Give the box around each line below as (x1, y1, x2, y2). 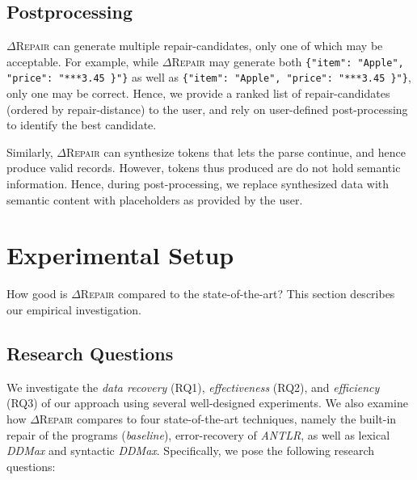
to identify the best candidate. (6, 116, 157, 133)
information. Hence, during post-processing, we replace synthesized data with (6, 175, 390, 192)
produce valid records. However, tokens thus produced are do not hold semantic (6, 159, 401, 176)
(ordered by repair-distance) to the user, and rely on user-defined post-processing (6, 100, 408, 117)
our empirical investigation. (6, 301, 142, 318)
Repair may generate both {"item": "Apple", (171, 53, 404, 69)
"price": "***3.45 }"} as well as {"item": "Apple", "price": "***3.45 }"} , (6, 69, 411, 86)
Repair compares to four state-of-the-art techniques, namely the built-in (39, 410, 397, 427)
